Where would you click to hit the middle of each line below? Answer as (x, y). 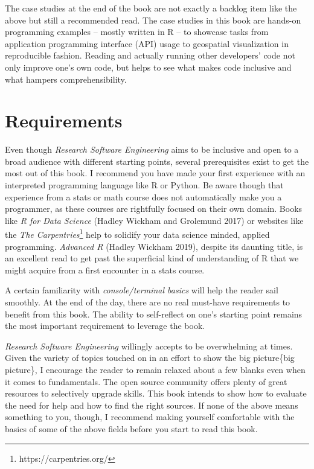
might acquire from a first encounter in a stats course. (105, 270)
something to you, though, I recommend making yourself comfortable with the (150, 417)
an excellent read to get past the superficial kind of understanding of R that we (152, 258)
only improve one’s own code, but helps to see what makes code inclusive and (148, 67)
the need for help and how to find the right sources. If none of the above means (152, 405)
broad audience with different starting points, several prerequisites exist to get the (157, 161)
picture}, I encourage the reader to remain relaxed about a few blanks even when (155, 370)
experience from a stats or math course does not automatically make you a (143, 196)
